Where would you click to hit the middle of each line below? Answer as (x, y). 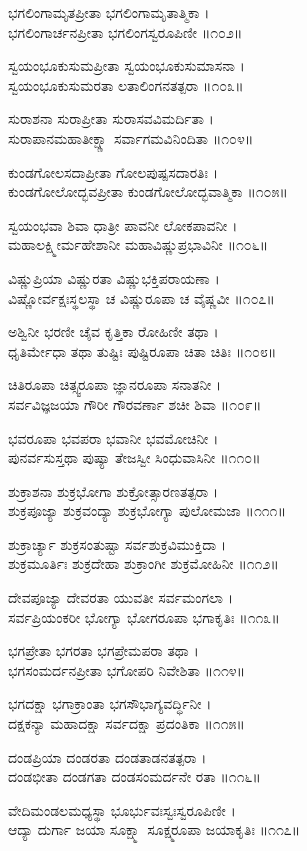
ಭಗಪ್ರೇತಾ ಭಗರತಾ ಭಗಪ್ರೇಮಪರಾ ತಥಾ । (103, 650)
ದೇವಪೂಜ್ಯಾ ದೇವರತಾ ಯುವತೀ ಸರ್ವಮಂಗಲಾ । (121, 597)
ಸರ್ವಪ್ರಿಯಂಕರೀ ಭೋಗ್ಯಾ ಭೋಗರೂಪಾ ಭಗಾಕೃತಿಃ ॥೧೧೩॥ (144, 616)
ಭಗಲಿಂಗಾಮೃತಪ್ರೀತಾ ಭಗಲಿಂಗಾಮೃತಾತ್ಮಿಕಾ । (109, 12)
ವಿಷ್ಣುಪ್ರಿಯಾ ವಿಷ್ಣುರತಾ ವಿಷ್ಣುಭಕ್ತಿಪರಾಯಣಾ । (114, 277)
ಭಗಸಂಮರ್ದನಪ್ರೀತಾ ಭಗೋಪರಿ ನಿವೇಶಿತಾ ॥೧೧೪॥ (127, 669)
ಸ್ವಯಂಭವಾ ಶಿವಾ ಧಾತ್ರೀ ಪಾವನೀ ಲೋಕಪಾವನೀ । (123, 224)
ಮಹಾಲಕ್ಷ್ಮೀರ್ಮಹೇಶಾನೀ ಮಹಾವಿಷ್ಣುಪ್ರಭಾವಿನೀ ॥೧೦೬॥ (138, 244)
